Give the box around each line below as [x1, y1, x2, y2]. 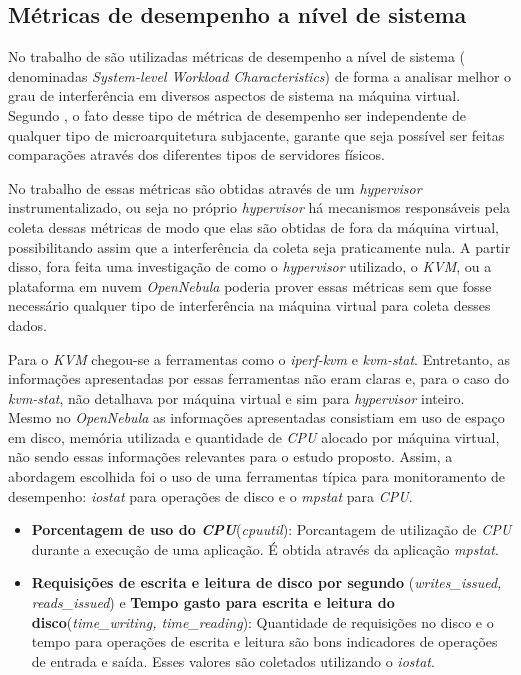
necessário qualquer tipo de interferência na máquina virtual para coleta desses [8, 295, 491, 316]
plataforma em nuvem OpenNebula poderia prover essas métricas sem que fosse [8, 275, 492, 296]
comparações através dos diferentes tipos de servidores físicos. [8, 144, 385, 165]
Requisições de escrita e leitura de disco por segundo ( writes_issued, [31, 572, 502, 593]
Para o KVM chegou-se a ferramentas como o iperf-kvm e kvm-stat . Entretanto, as [8, 348, 511, 369]
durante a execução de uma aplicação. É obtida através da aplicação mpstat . [31, 538, 499, 559]
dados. [8, 314, 47, 335]
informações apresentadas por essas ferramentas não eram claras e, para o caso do [8, 368, 510, 389]
